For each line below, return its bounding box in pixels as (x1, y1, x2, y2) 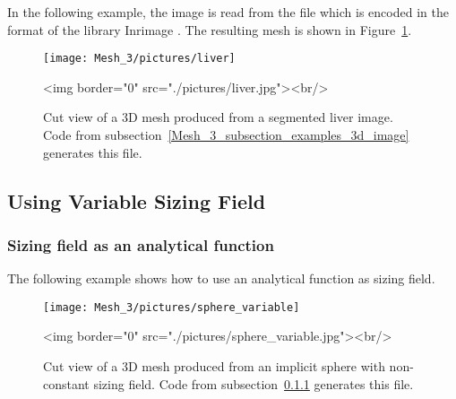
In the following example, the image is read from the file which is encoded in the (7, 3, 449, 21)
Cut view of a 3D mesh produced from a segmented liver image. (43, 108, 393, 126)
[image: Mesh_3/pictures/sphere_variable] (43, 300, 300, 314)
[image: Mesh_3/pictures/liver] (43, 52, 236, 65)
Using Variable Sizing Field (7, 186, 266, 214)
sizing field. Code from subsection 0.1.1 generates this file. (93, 374, 414, 393)
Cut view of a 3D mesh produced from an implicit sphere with (43, 357, 385, 376)
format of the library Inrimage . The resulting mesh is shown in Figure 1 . (7, 20, 412, 39)
